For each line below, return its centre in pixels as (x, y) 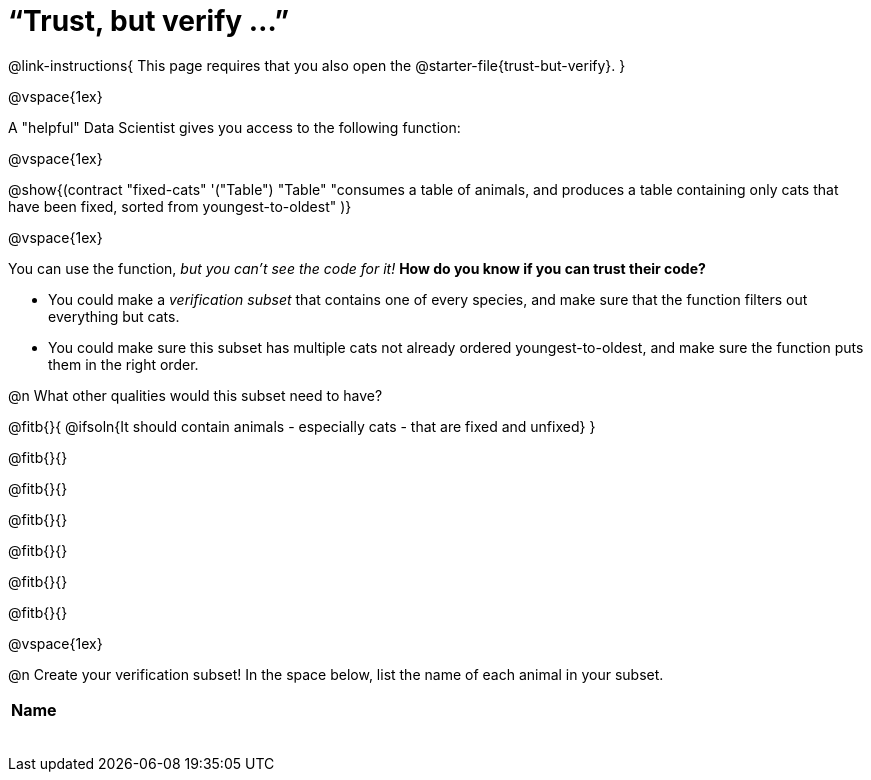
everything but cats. (114, 316)
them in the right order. (123, 364)
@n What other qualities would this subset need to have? (195, 395)
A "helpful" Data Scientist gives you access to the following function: (234, 127)
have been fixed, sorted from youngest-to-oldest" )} (180, 206)
